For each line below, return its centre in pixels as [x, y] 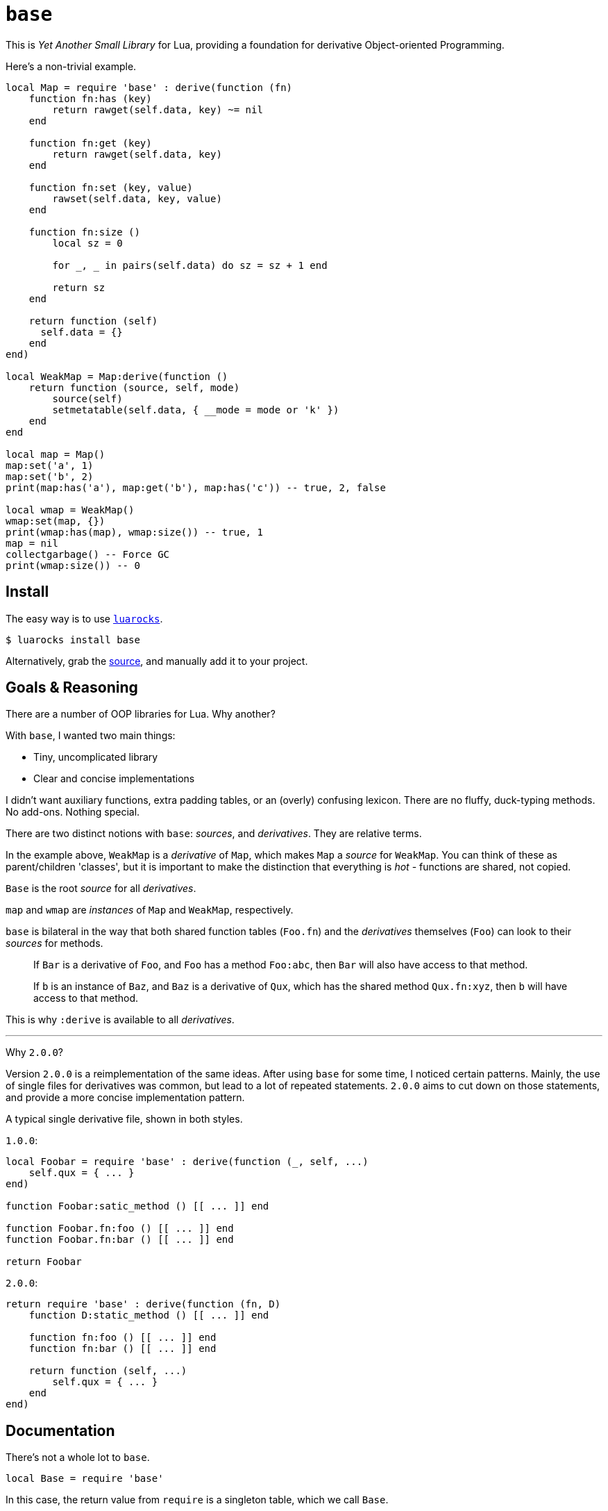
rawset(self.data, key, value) [137, 198]
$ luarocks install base [73, 639]
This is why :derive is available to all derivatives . [120, 1020]
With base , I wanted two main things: [91, 736]
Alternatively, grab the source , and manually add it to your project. [157, 661]
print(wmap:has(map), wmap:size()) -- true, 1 [134, 532]
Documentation [60, 1430]
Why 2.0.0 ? [35, 1052]
